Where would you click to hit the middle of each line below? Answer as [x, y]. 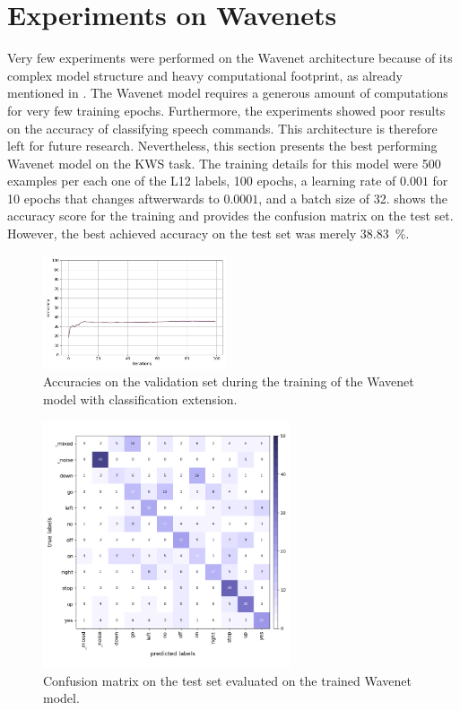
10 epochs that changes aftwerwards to [113, 198]
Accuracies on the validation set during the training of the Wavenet [229, 381]
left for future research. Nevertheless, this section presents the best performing [222, 146]
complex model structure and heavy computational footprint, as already [205, 75]
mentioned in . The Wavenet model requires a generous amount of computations [228, 93]
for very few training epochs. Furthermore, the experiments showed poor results [226, 110]
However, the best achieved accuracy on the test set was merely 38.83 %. [208, 234]
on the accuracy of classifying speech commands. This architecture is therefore [222, 128]
